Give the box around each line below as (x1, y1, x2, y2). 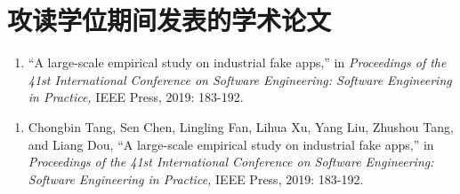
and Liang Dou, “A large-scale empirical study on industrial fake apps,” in (28, 135, 434, 153)
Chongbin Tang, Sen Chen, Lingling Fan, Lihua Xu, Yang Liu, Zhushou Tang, (28, 117, 454, 136)
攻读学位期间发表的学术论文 (7, 2, 332, 38)
